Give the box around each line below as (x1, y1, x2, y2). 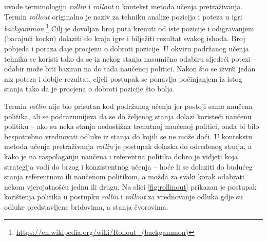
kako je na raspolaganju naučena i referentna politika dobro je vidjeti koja (4, 151, 238, 161)
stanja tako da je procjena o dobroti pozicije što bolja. (4, 83, 175, 94)
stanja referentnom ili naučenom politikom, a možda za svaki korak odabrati (4, 171, 244, 182)
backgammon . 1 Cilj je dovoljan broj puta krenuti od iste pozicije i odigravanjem (4, 22, 254, 33)
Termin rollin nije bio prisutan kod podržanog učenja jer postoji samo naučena (4, 101, 253, 111)
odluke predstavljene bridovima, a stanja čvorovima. (4, 201, 168, 212)
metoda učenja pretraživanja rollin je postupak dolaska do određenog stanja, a (4, 141, 252, 152)
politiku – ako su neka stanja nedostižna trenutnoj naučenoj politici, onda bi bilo (4, 121, 259, 132)
